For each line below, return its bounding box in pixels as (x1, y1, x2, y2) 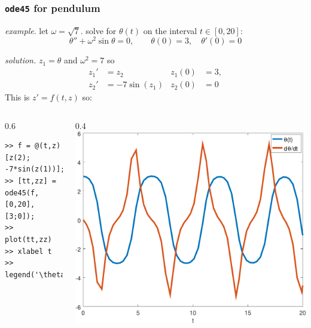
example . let (5, 24, 48, 36)
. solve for (80, 24, 117, 36)
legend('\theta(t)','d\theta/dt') (5, 270, 142, 279)
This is (5, 91, 30, 103)
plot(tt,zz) (5, 235, 52, 244)
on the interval (143, 24, 197, 36)
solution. (5, 54, 36, 66)
